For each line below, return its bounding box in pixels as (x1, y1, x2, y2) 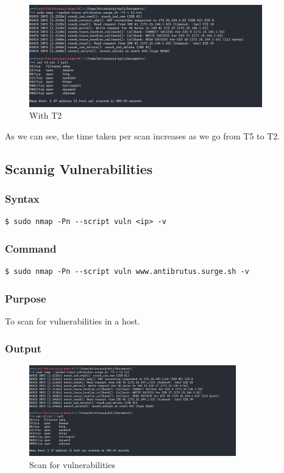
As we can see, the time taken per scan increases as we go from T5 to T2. (5, 129, 280, 142)
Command (5, 240, 57, 256)
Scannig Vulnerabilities (5, 159, 153, 178)
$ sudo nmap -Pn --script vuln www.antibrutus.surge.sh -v (5, 267, 249, 276)
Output (5, 340, 42, 356)
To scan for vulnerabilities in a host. (5, 315, 140, 328)
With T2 (29, 109, 62, 122)
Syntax (5, 191, 40, 206)
